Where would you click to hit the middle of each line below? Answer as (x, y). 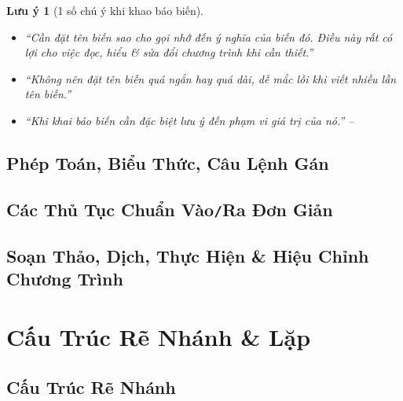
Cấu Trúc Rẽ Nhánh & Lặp (159, 337)
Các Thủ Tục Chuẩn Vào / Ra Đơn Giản (170, 209)
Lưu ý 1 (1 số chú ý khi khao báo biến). (105, 10)
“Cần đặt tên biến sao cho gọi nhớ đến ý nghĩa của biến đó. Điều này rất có (209, 37)
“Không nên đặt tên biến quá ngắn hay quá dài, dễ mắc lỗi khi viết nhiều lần (211, 78)
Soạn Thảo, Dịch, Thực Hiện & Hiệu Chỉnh (188, 256)
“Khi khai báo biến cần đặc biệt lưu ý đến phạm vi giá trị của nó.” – (189, 120)
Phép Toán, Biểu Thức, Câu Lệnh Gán (168, 162)
